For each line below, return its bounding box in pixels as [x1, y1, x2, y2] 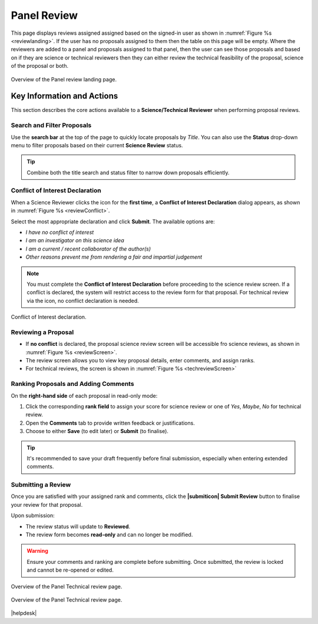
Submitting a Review [11, 481, 71, 489]
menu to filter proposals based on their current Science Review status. [11, 141, 183, 148]
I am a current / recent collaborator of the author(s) [25, 245, 151, 252]
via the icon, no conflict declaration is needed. [26, 297, 140, 304]
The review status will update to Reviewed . [25, 523, 131, 530]
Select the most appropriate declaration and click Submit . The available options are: [11, 218, 215, 225]
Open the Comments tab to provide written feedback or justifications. [25, 419, 196, 427]
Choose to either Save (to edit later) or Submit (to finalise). [25, 428, 169, 435]
